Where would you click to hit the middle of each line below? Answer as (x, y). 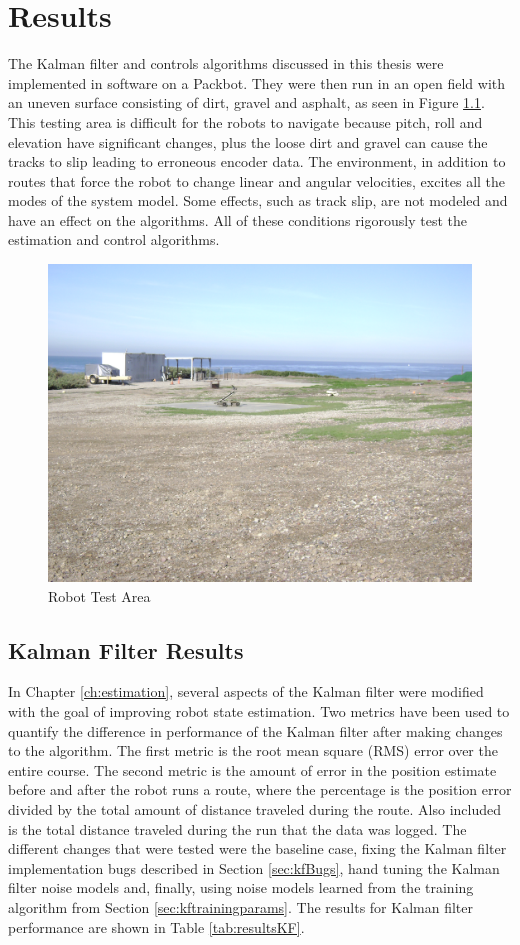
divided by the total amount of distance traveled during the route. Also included (255, 809)
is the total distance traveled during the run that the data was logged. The (237, 828)
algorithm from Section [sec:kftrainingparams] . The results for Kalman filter (240, 906)
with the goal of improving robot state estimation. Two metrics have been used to (259, 711)
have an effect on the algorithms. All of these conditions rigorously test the (237, 219)
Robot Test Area (99, 595)
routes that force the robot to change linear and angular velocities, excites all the (257, 180)
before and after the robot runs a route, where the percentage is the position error (260, 789)
